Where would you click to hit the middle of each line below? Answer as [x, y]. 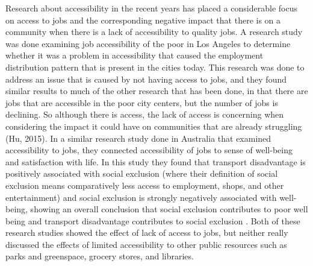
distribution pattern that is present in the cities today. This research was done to [155, 67]
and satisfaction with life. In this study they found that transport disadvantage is [156, 161]
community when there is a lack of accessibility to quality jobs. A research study [154, 32]
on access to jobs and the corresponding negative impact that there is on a [143, 20]
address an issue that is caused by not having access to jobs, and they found [146, 79]
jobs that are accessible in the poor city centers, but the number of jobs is [142, 102]
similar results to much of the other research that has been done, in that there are [157, 91]
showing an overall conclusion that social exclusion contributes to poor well [169, 209]
